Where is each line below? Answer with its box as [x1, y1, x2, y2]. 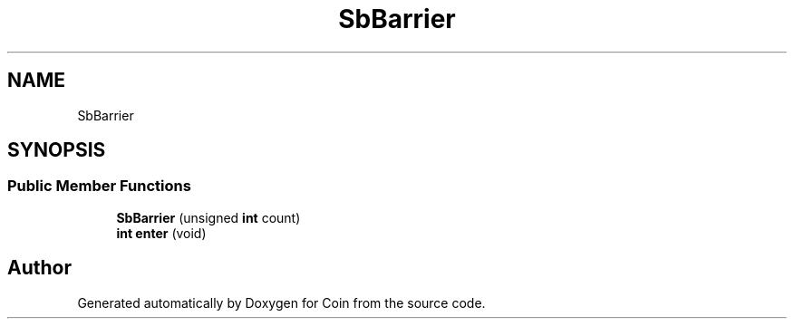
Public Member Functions [7, 177, 191, 196]
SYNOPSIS [7, 139, 106, 162]
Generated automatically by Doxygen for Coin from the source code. [77, 294, 486, 311]
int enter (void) [116, 225, 207, 241]
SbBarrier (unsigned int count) [116, 209, 301, 225]
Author [7, 256, 72, 280]
